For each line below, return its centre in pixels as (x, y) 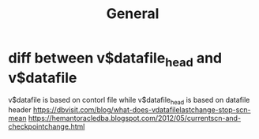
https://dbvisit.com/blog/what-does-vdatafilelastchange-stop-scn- (142, 110)
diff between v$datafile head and (115, 59)
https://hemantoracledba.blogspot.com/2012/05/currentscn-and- (135, 118)
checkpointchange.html (47, 126)
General (133, 14)
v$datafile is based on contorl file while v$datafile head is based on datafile (129, 101)
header (20, 110)
